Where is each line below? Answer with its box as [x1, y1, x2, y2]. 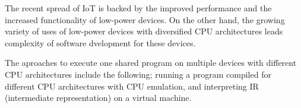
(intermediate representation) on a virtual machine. [5, 91, 192, 104]
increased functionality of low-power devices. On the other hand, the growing [5, 13, 285, 26]
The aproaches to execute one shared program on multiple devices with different [5, 56, 297, 69]
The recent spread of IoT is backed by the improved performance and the [5, 2, 272, 14]
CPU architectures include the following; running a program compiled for [5, 68, 271, 80]
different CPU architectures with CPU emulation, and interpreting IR [5, 80, 259, 92]
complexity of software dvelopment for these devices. [5, 36, 196, 49]
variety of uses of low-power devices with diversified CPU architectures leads [5, 25, 283, 37]
